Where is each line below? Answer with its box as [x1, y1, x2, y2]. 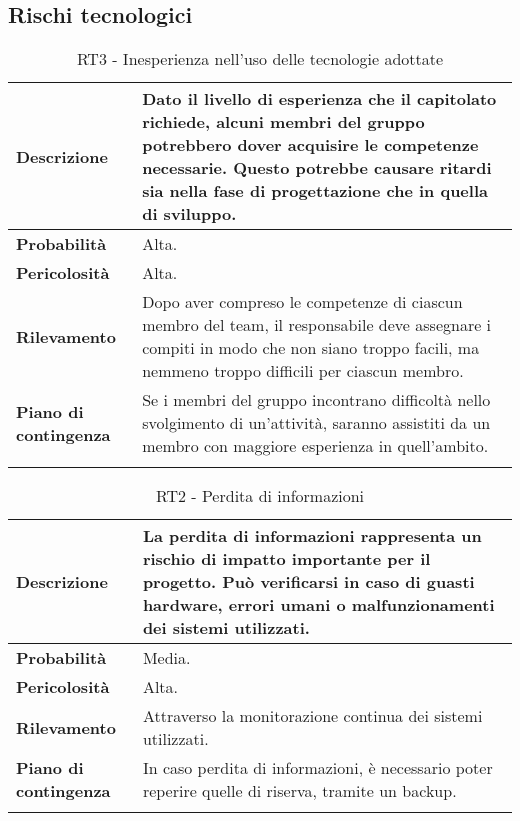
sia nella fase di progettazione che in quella [142, 179, 488, 203]
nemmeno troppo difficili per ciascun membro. [142, 359, 464, 383]
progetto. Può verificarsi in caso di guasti [142, 570, 475, 594]
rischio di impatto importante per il [142, 547, 431, 571]
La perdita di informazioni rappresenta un [142, 524, 482, 548]
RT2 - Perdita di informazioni [155, 484, 365, 508]
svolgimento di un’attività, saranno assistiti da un [142, 411, 491, 435]
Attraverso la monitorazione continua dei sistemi [142, 704, 483, 728]
